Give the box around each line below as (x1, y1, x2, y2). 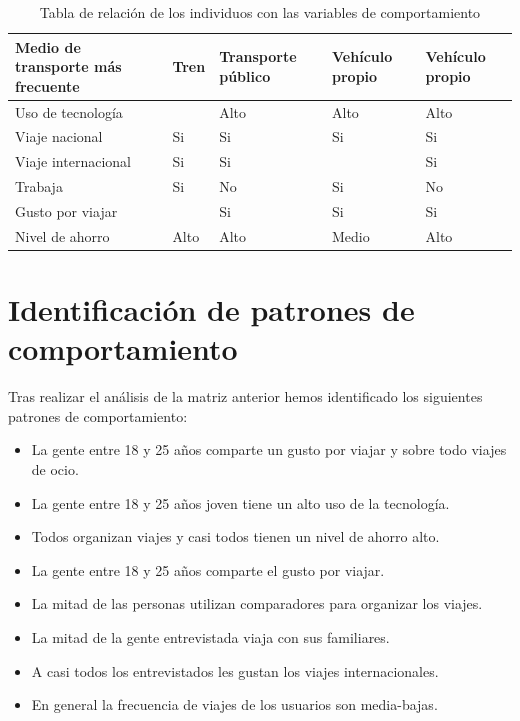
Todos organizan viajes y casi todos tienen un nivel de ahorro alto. (31, 526, 440, 547)
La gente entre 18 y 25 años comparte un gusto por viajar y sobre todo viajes (31, 439, 507, 460)
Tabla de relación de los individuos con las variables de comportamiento (39, 2, 481, 22)
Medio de (15, 36, 81, 57)
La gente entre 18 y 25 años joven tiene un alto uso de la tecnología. (31, 492, 450, 513)
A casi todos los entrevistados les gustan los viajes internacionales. (31, 660, 439, 681)
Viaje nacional (15, 126, 103, 147)
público (219, 65, 271, 86)
